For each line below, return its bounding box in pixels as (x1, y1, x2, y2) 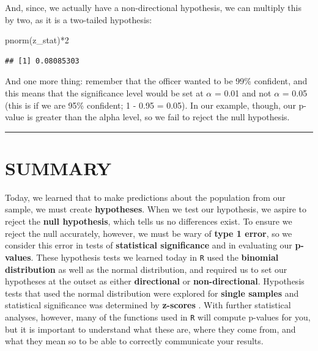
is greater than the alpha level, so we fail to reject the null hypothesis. (27, 110, 290, 123)
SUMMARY (5, 155, 111, 180)
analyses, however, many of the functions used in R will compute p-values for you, (5, 310, 311, 323)
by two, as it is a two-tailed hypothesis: (5, 13, 152, 26)
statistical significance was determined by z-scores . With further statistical (5, 299, 291, 311)
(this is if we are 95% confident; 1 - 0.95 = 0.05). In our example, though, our (5, 98, 296, 111)
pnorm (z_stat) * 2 (5, 34, 69, 46)
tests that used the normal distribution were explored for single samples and (5, 286, 299, 299)
